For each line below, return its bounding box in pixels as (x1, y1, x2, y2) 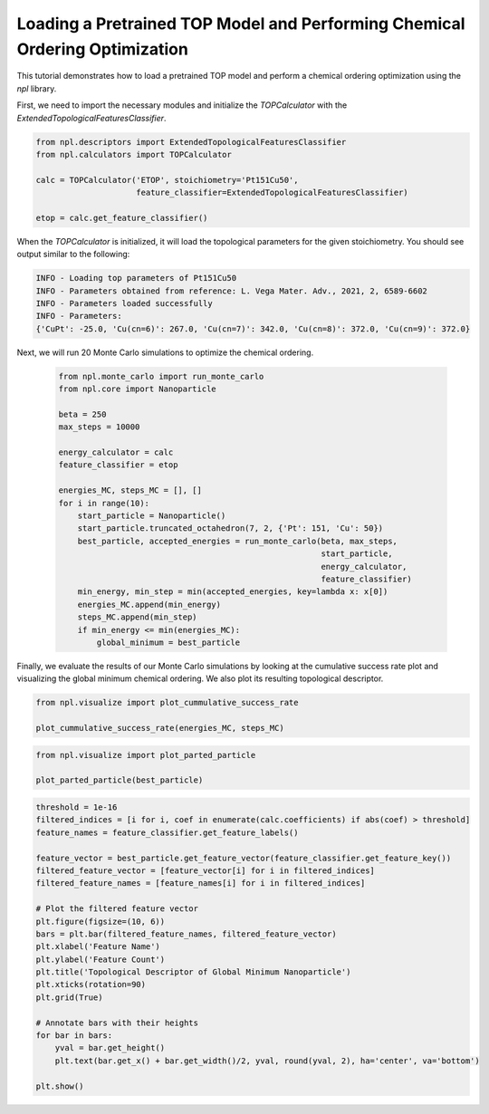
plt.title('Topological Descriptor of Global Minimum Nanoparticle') (35, 967, 351, 977)
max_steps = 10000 (58, 422, 140, 432)
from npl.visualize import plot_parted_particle (35, 750, 256, 760)
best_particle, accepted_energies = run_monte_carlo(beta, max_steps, (77, 535, 398, 546)
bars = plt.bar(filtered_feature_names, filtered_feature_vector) (35, 928, 337, 939)
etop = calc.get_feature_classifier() (35, 213, 208, 223)
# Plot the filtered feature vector (35, 904, 199, 914)
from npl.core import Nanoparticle (58, 384, 216, 394)
